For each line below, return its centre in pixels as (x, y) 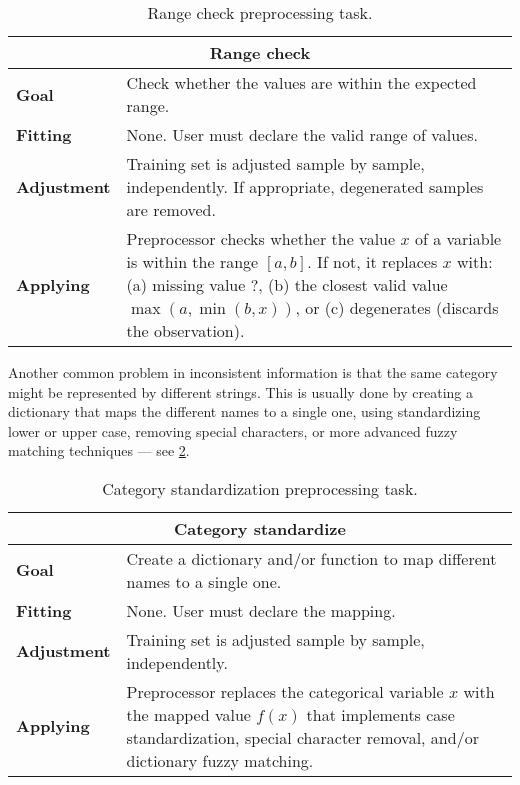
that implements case (380, 714)
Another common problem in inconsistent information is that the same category (253, 372)
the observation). (185, 330)
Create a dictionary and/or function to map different (311, 558)
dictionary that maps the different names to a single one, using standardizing (244, 411)
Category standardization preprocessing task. (260, 488)
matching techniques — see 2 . (99, 450)
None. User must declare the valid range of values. (302, 134)
